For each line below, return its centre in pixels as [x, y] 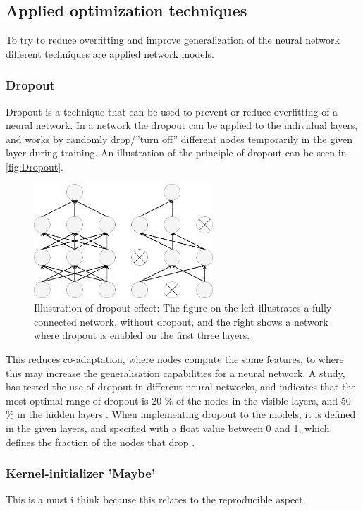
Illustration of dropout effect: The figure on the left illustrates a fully [183, 308]
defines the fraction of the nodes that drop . [100, 442]
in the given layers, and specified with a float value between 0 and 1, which [168, 427]
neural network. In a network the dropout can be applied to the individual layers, [182, 125]
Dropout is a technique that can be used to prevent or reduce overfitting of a [172, 111]
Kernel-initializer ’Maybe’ [81, 473]
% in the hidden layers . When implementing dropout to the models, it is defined [181, 414]
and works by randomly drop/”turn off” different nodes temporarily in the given [179, 138]
